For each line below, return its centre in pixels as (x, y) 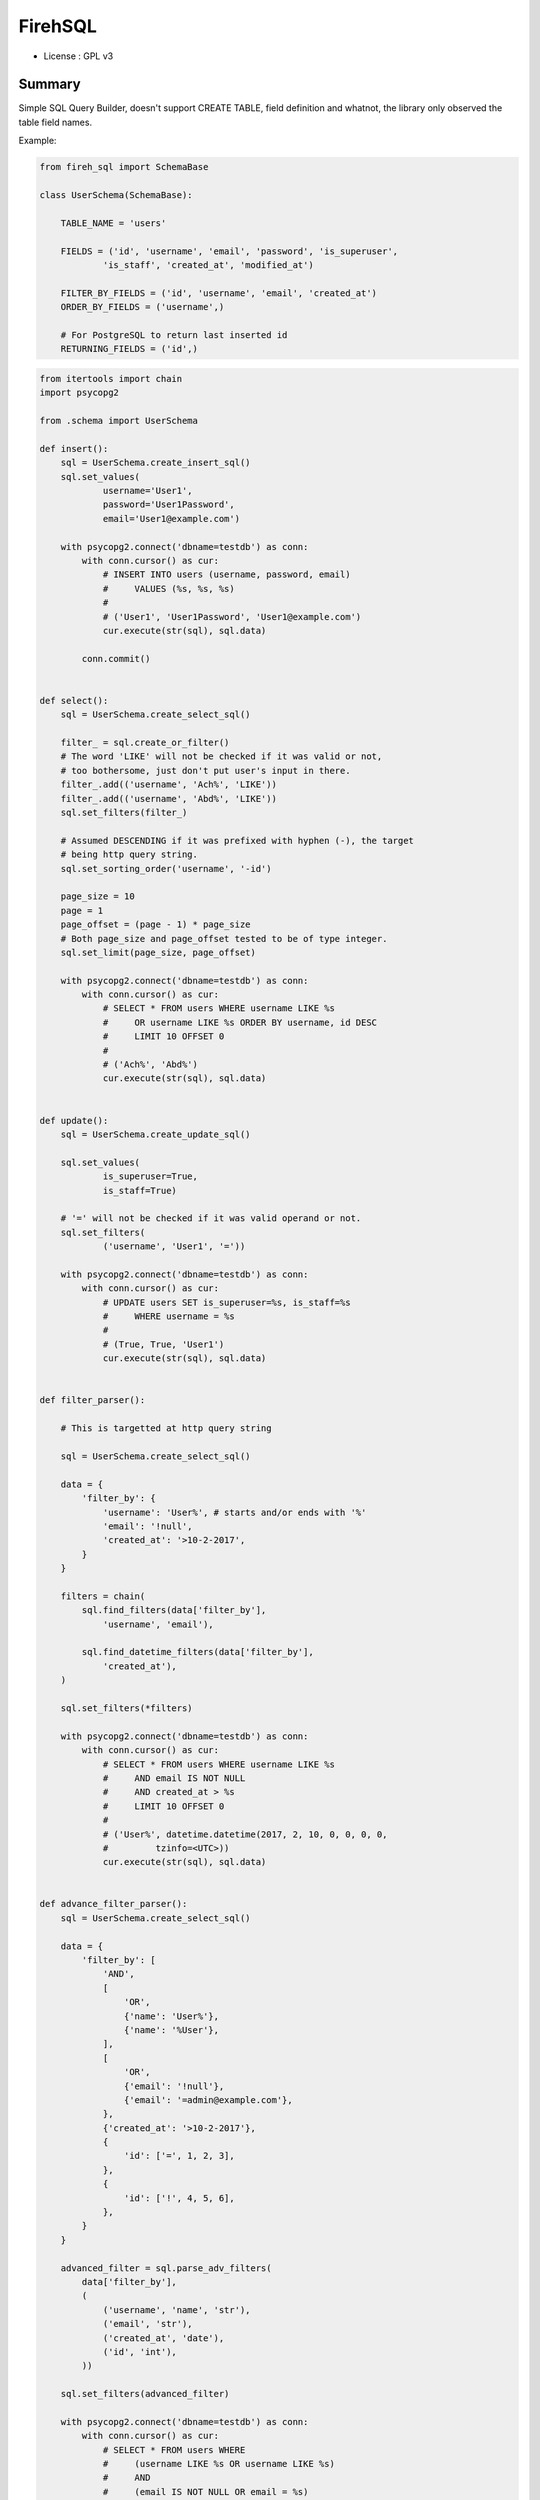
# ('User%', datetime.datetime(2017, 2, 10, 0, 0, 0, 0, (245, 1834)
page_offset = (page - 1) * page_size (155, 924)
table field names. (55, 122)
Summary (49, 84)
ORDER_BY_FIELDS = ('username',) (142, 307)
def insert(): (74, 448)
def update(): (74, 1120)
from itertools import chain (111, 378)
